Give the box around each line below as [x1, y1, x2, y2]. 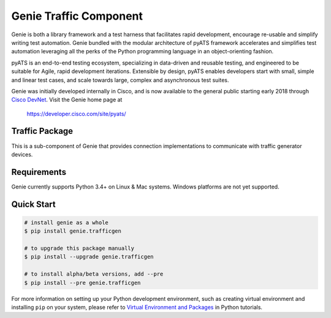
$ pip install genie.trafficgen [24, 228, 122, 235]
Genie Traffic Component [11, 9, 143, 23]
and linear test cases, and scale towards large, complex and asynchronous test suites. [11, 76, 229, 83]
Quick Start [11, 199, 56, 209]
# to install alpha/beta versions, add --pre [24, 271, 164, 277]
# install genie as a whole [24, 219, 108, 226]
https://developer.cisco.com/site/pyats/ [26, 110, 126, 117]
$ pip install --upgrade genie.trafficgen [24, 254, 154, 260]
